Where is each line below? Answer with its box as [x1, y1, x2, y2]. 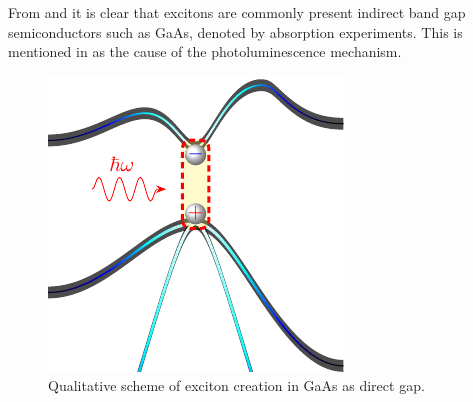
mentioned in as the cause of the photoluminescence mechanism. [8, 41, 402, 62]
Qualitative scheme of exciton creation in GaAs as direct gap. [48, 375, 425, 396]
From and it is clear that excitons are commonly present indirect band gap [8, 2, 466, 22]
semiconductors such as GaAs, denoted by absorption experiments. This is [8, 21, 463, 42]
